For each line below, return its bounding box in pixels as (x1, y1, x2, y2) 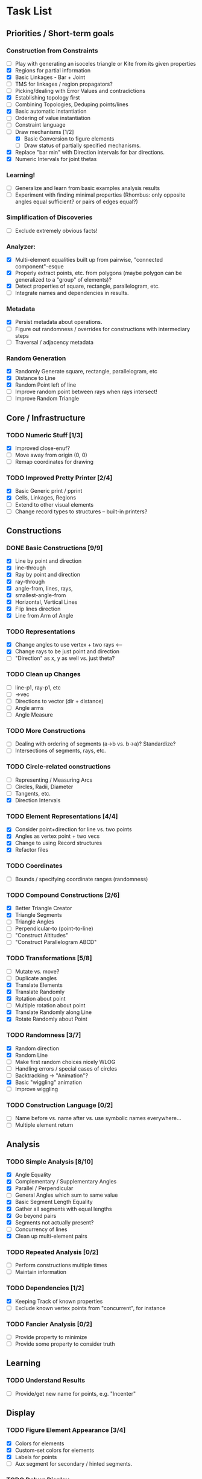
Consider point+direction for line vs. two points (14, 826, 132, 833)
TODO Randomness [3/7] (6, 1031, 81, 1039)
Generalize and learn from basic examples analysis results (14, 185, 160, 192)
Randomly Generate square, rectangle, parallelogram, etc (14, 367, 158, 375)
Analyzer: (6, 242, 36, 251)
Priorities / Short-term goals (6, 28, 115, 39)
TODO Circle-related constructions (6, 762, 111, 771)
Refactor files (14, 846, 49, 854)
